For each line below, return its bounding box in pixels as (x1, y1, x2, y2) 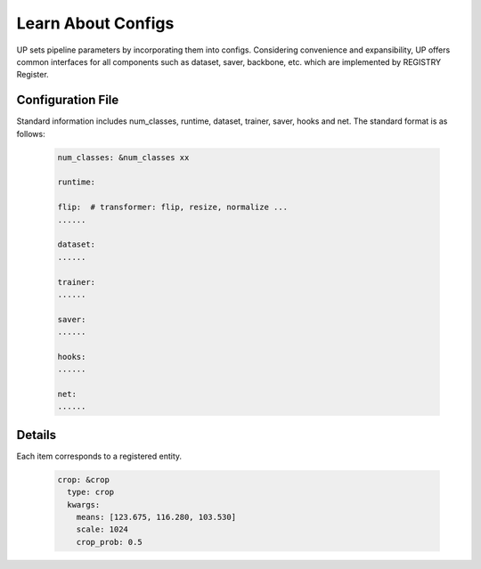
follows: (16, 128, 45, 139)
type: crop (67, 487, 115, 498)
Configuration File (16, 93, 119, 108)
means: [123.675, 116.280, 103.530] (76, 512, 236, 523)
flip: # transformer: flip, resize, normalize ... (57, 202, 289, 213)
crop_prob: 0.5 (76, 537, 143, 547)
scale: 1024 (76, 524, 129, 534)
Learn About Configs (16, 13, 175, 33)
